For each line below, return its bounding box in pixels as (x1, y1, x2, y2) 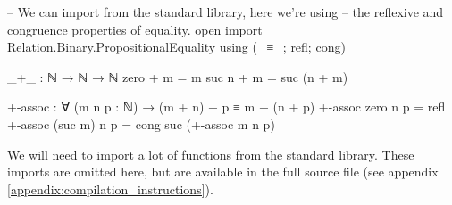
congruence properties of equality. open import (7, 20, 263, 38)
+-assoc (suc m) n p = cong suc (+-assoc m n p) (7, 114, 275, 133)
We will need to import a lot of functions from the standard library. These (7, 144, 414, 163)
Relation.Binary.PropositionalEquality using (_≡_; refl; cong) (7, 37, 346, 56)
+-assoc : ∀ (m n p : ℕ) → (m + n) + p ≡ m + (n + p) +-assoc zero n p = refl (7, 97, 446, 116)
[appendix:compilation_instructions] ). (7, 179, 213, 198)
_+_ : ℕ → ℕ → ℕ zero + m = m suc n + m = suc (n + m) (7, 67, 348, 86)
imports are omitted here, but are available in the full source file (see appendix (7, 162, 439, 181)
